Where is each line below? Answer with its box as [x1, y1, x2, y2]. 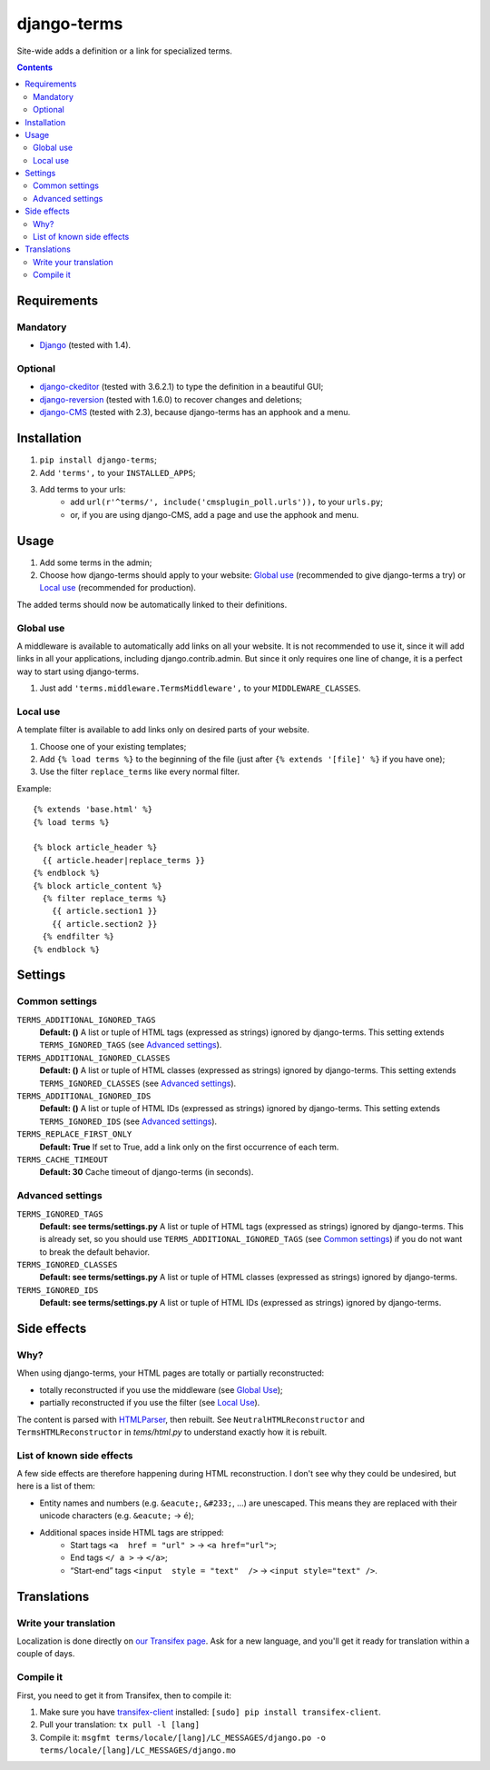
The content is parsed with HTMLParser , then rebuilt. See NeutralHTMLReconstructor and [16, 1414, 365, 1425]
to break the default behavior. [39, 1246, 150, 1258]
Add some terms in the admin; [39, 557, 152, 568]
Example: [16, 782, 52, 794]
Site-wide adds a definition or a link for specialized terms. [16, 45, 233, 56]
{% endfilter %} [42, 931, 115, 942]
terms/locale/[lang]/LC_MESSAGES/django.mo [39, 1745, 236, 1755]
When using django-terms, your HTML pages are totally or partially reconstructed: [16, 1367, 325, 1378]
